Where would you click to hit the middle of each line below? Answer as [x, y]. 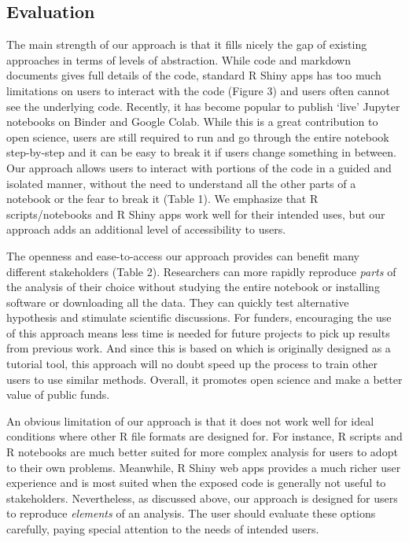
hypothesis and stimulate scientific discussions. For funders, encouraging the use [199, 317]
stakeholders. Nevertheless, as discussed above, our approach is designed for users [202, 498]
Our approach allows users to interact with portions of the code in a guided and [199, 167]
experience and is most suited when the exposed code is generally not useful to [196, 483]
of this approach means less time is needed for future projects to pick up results [198, 332]
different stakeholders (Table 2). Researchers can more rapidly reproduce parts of [201, 271]
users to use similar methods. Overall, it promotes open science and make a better [204, 379]
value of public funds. [58, 395]
